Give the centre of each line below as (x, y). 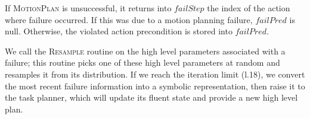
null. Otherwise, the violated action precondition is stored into (119, 31)
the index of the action (249, 8)
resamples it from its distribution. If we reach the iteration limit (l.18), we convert (155, 74)
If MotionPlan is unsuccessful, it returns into (88, 8)
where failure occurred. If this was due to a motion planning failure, (129, 19)
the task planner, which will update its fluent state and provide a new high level (151, 97)
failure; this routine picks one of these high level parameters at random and (142, 62)
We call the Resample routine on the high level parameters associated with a (145, 51)
